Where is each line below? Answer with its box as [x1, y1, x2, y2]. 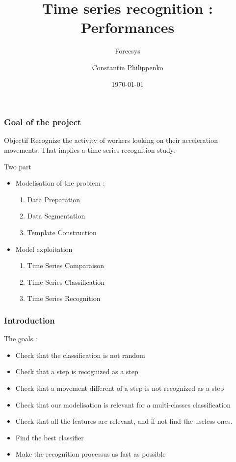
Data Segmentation [27, 211, 85, 221]
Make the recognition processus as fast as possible [15, 449, 166, 459]
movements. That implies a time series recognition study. [4, 144, 175, 155]
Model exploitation [15, 244, 73, 254]
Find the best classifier [15, 432, 84, 442]
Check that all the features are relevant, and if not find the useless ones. [15, 416, 233, 426]
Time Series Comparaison [27, 260, 105, 271]
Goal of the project [4, 116, 81, 128]
